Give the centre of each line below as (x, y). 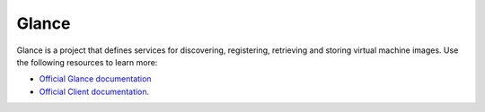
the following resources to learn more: (87, 62)
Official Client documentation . (94, 91)
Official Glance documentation (95, 79)
